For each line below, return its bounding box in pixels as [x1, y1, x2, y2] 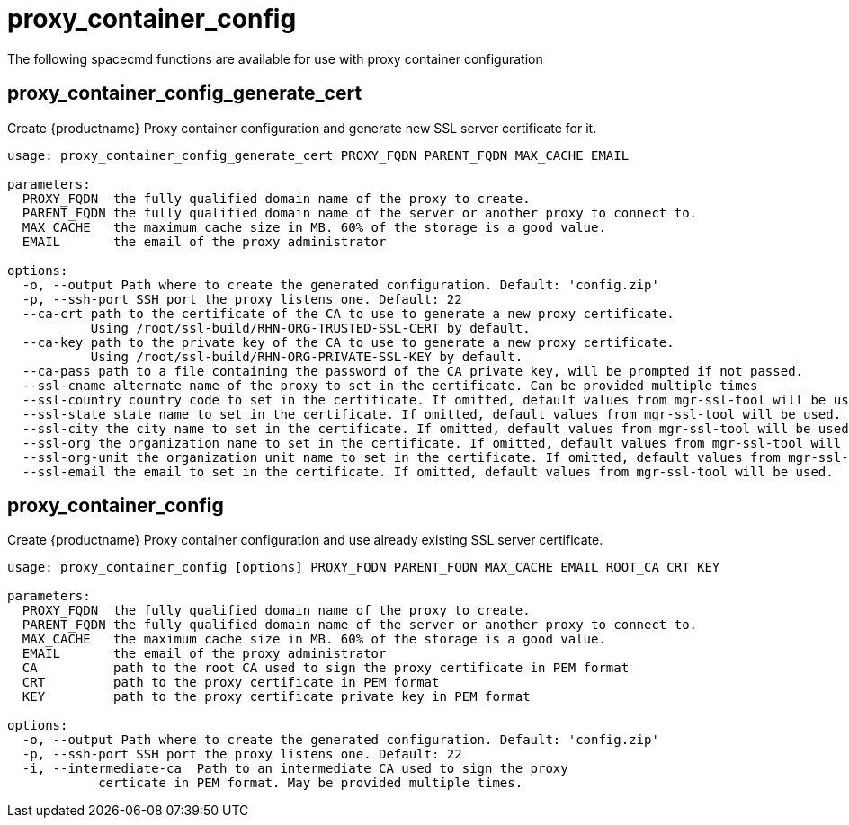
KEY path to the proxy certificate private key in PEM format [22, 689, 531, 705]
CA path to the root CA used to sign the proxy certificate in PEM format [22, 661, 630, 676]
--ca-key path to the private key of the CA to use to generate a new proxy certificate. [22, 334, 675, 350]
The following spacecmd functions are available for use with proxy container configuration [7, 50, 543, 67]
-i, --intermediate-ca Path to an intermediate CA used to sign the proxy [22, 761, 568, 776]
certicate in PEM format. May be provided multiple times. [98, 776, 523, 791]
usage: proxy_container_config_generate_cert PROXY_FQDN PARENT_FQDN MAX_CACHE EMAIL [7, 147, 630, 163]
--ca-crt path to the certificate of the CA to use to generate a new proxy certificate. [22, 306, 675, 321]
